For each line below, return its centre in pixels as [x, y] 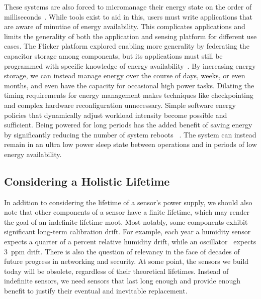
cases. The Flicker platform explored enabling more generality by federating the [127, 46]
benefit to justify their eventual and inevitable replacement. [96, 291]
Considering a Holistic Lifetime [87, 181]
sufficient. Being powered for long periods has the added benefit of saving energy [128, 125]
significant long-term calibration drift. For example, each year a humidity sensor [127, 232]
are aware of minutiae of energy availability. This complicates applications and [125, 26]
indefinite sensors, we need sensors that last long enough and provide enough [122, 281]
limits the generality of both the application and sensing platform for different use [130, 36]
